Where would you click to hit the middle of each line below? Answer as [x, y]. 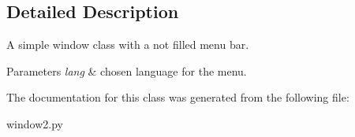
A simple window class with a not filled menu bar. [128, 44]
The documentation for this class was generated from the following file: [178, 97]
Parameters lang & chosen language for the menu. [127, 70]
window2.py [35, 123]
